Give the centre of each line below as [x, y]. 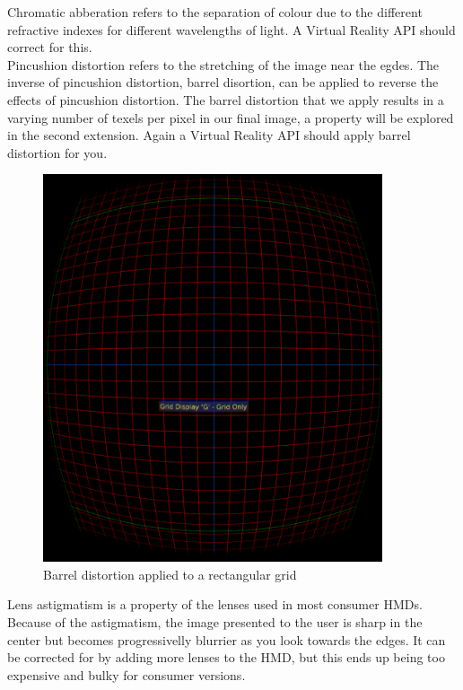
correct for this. [50, 47]
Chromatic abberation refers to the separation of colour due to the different [215, 12]
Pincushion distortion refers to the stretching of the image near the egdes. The [223, 64]
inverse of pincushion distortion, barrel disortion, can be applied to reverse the [223, 82]
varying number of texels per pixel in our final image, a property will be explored [231, 117]
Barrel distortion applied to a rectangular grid [170, 574]
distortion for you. [57, 152]
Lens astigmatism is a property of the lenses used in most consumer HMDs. [215, 604]
